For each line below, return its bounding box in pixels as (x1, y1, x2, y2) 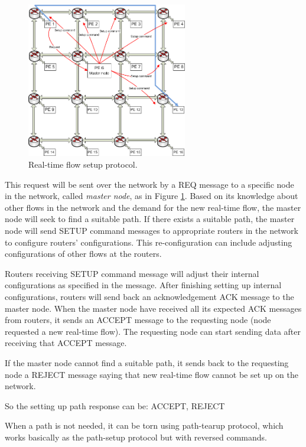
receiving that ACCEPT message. (5, 337, 127, 349)
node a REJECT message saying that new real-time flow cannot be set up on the (5, 368, 298, 380)
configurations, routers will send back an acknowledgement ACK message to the (5, 291, 294, 302)
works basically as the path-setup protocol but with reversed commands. (5, 430, 267, 443)
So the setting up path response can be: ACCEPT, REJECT (5, 399, 225, 412)
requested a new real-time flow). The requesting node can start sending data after (5, 325, 301, 337)
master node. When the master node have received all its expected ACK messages (5, 302, 302, 314)
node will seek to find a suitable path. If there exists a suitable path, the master (5, 213, 295, 225)
